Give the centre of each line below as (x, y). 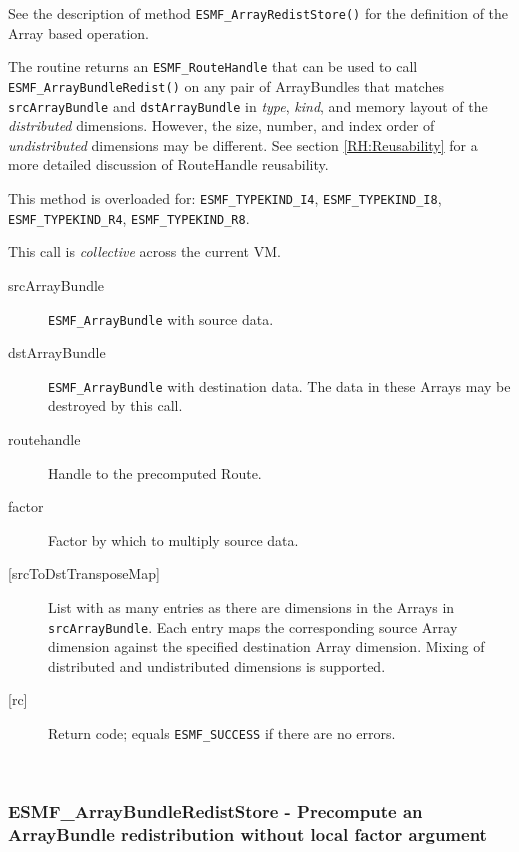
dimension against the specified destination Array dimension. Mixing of (266, 646)
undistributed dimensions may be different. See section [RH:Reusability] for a (243, 144)
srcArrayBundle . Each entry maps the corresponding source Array (253, 626)
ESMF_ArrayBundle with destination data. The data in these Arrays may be (279, 385)
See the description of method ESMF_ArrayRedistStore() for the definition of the (258, 13)
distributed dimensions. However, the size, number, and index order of (221, 125)
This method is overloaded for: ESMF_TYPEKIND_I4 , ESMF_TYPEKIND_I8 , (225, 198)
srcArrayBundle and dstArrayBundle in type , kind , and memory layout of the (248, 105)
